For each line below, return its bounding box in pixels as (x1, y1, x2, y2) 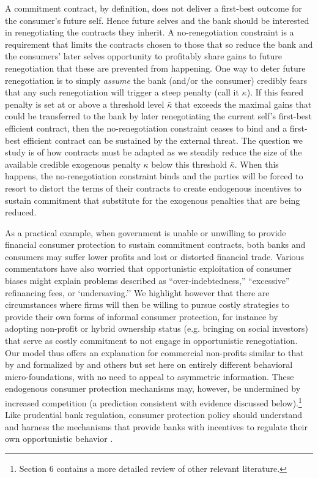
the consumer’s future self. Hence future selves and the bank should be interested (5, 13, 309, 26)
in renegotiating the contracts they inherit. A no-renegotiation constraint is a (5, 26, 294, 39)
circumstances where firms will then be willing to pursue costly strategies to (5, 298, 290, 311)
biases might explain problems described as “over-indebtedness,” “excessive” (5, 274, 290, 287)
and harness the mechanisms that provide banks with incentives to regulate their (5, 420, 308, 433)
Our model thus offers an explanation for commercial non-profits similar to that (5, 346, 304, 359)
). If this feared (246, 86, 303, 99)
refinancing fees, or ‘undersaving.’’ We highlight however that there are (5, 286, 270, 299)
